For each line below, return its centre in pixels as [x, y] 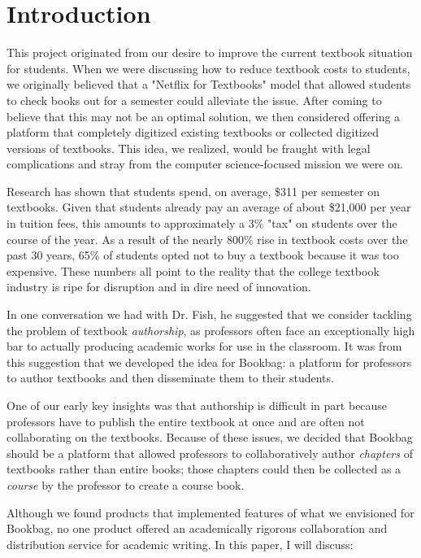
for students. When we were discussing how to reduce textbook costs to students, [208, 68]
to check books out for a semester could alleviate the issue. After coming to [194, 100]
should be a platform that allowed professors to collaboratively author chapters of [210, 453]
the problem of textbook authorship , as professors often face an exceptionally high [211, 330]
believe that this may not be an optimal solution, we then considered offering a [204, 116]
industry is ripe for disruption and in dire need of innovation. [159, 287]
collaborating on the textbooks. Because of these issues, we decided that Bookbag [210, 437]
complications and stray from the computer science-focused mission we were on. [205, 164]
